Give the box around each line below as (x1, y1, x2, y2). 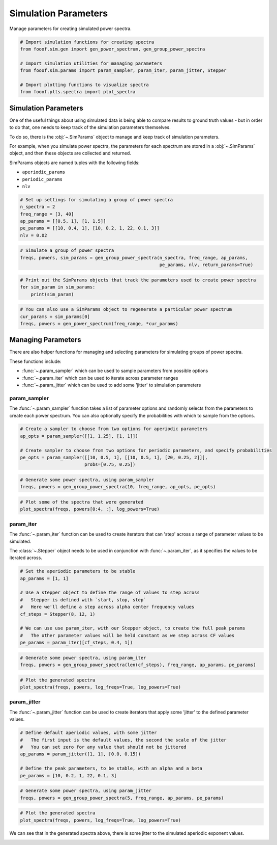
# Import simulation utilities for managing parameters (20, 60, 163, 66)
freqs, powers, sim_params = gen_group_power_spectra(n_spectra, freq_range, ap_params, (20, 255, 249, 260)
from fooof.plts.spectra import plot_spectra (20, 89, 136, 95)
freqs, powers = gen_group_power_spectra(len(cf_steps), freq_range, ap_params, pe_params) (20, 662, 256, 668)
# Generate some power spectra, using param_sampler (20, 477, 155, 483)
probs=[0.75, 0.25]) (84, 462, 136, 467)
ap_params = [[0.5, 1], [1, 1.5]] (20, 218, 106, 224)
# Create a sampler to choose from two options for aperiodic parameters (20, 426, 208, 432)
